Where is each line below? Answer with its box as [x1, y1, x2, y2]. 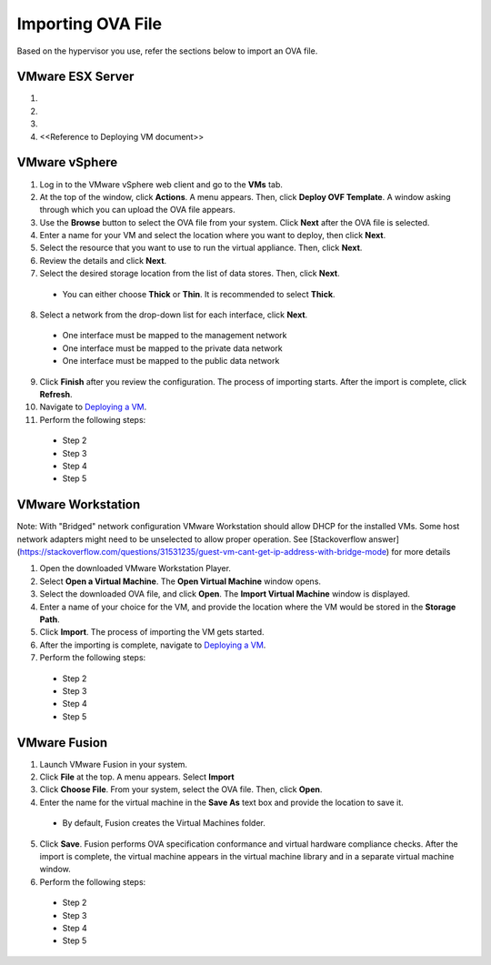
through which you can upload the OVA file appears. [39, 205, 235, 216]
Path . [39, 614, 60, 625]
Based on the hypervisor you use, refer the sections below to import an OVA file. [16, 45, 318, 56]
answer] [368, 533, 400, 545]
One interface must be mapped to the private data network [62, 342, 283, 354]
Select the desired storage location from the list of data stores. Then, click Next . [39, 268, 340, 279]
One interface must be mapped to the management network [62, 330, 287, 341]
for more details [391, 547, 451, 558]
